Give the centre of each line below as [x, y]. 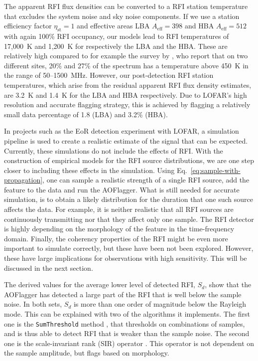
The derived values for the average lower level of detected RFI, [100, 284]
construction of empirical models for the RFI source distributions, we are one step [129, 160]
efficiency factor [28, 26]
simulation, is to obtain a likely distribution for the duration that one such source [129, 199]
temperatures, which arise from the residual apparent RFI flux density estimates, [128, 85]
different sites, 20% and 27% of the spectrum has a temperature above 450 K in [126, 65]
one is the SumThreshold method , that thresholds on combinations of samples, [125, 323]
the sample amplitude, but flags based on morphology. [87, 353]
